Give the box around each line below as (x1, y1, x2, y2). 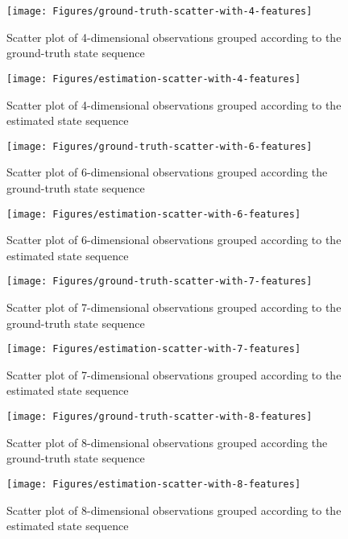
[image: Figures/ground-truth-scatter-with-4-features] (6, 6, 313, 17)
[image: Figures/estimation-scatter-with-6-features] (6, 208, 301, 220)
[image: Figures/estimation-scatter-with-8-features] (6, 478, 301, 490)
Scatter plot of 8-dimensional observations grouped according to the (6, 501, 342, 518)
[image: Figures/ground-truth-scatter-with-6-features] (6, 140, 313, 152)
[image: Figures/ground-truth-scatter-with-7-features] (6, 276, 313, 288)
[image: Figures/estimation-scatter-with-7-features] (6, 343, 301, 355)
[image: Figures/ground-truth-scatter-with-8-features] (6, 411, 313, 423)
